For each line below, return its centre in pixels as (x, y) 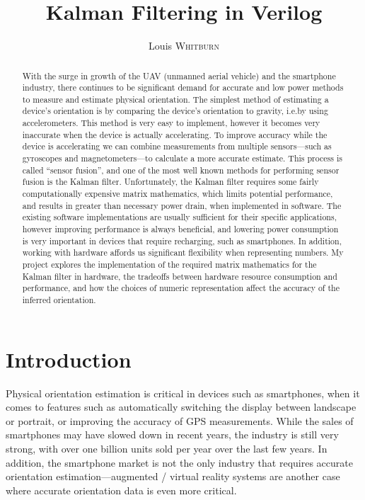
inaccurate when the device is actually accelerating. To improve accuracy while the (175, 134)
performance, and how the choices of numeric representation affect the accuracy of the (181, 288)
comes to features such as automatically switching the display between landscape (181, 407)
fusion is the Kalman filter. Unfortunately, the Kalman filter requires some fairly (170, 182)
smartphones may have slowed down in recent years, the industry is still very (172, 434)
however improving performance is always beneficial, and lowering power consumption (180, 229)
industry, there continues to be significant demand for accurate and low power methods (183, 87)
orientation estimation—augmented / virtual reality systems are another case (173, 476)
